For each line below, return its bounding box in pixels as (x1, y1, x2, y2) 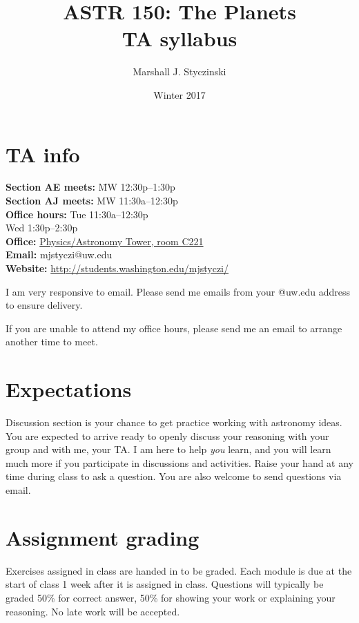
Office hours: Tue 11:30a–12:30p (6, 207, 148, 221)
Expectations (6, 375, 132, 403)
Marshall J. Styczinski (133, 64, 226, 79)
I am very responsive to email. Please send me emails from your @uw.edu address (6, 284, 351, 298)
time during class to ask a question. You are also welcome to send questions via (6, 469, 342, 483)
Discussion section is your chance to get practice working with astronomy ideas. (6, 415, 342, 430)
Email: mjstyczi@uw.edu (6, 247, 113, 262)
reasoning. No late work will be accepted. (6, 604, 180, 618)
